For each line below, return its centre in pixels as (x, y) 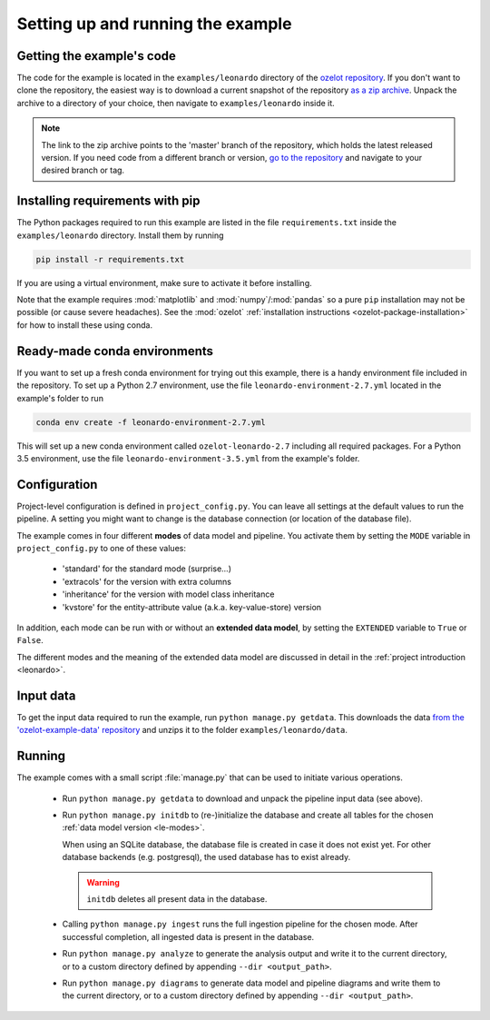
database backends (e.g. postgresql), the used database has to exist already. (206, 857)
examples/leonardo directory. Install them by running (120, 235)
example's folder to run (60, 398)
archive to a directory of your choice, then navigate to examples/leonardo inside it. (176, 103)
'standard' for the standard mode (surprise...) (147, 569)
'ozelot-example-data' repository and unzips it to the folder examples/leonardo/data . (182, 730)
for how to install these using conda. (85, 325)
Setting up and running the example (154, 24)
